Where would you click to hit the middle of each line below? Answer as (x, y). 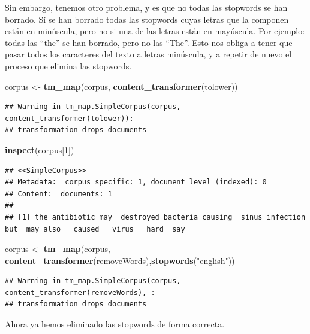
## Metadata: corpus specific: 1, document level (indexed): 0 (136, 182)
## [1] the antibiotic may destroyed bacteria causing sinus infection (155, 217)
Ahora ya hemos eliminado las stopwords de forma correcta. (115, 324)
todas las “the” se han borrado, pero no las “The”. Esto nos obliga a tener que (149, 42)
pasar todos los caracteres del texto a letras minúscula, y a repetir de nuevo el (148, 54)
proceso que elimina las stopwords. (68, 66)
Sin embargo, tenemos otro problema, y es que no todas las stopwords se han (146, 7)
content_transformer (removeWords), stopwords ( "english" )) (120, 260)
